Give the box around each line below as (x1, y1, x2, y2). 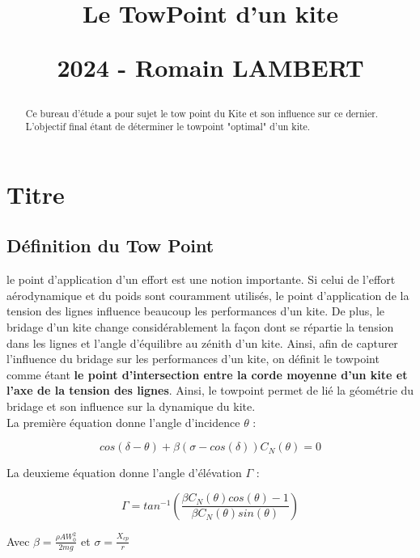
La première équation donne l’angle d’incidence (6, 413, 240, 430)
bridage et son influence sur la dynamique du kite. (6, 398, 256, 415)
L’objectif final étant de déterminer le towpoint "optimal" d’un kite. (25, 120, 311, 133)
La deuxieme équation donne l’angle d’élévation (6, 464, 242, 481)
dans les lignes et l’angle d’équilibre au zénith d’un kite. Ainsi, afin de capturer (6, 334, 398, 351)
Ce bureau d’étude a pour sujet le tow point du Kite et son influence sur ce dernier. (25, 106, 379, 120)
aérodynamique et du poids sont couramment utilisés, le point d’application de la (6, 286, 409, 303)
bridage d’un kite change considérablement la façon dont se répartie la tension (6, 319, 394, 336)
